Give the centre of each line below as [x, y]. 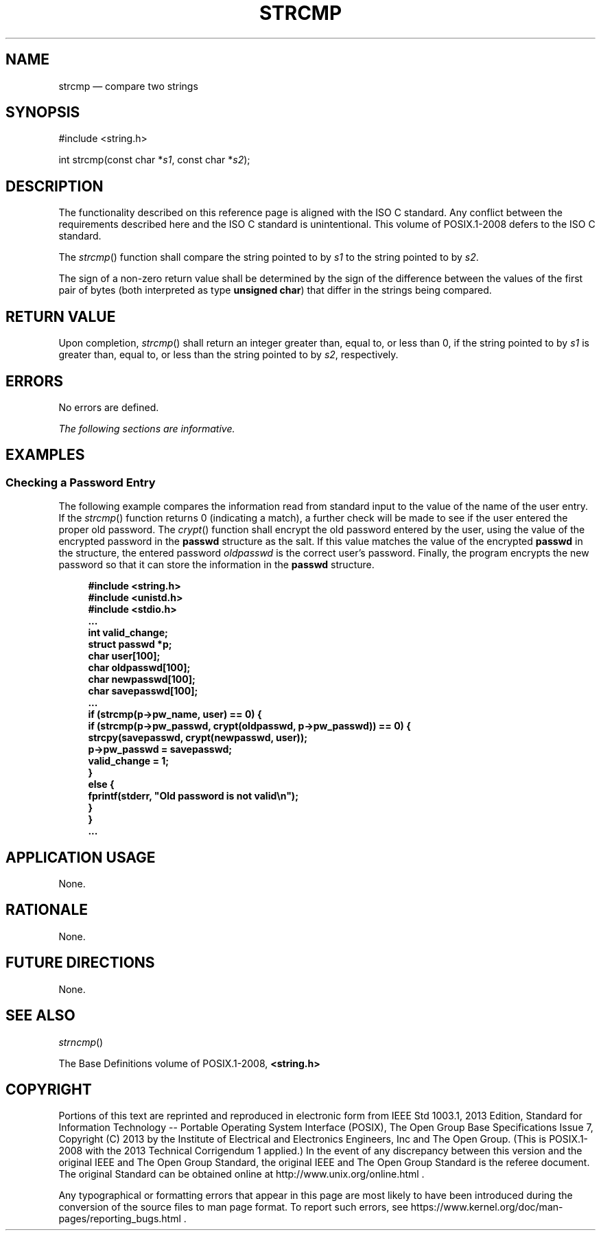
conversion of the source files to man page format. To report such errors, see [233, 1207]
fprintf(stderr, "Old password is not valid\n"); [193, 796]
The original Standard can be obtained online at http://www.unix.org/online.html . [241, 1174]
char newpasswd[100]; [142, 679]
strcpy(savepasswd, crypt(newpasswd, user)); [198, 738]
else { [101, 784]
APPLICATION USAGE [81, 857]
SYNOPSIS [43, 113]
